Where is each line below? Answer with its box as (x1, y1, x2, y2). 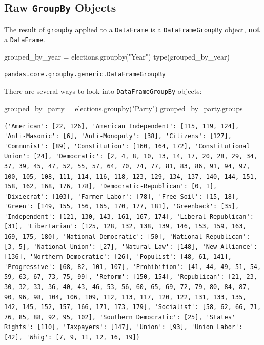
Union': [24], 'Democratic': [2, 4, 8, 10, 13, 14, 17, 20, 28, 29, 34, (4, 152, 257, 160)
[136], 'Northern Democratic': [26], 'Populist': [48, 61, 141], (4, 253, 232, 261)
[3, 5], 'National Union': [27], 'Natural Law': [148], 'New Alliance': (4, 243, 257, 251)
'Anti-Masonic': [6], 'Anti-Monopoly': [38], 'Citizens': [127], (4, 132, 232, 140)
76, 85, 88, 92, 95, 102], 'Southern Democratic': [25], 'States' (4, 313, 236, 321)
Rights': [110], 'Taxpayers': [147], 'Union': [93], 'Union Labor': (4, 323, 243, 331)
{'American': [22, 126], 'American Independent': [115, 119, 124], (4, 122, 239, 130)
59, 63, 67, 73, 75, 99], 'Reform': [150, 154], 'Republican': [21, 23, (4, 273, 257, 281)
